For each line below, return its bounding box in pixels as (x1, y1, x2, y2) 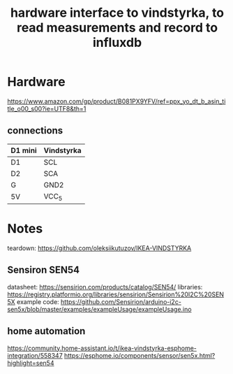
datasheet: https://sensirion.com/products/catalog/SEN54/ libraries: (7, 282, 203, 291)
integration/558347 (7, 351, 63, 359)
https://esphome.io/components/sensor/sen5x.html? (63, 351, 216, 359)
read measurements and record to (16, 20, 218, 36)
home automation (7, 325, 86, 337)
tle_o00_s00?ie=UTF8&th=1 (7, 104, 87, 113)
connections (7, 124, 63, 137)
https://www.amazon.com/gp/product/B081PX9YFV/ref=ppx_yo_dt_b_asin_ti (7, 96, 226, 106)
